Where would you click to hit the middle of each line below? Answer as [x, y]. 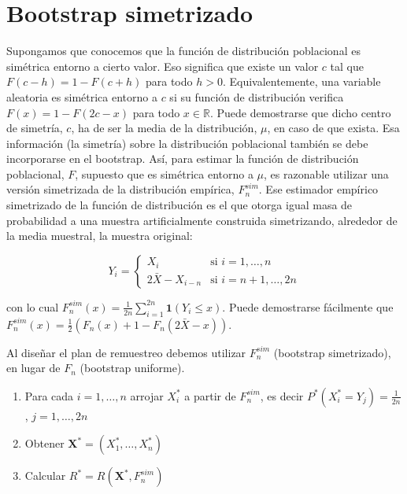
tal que [347, 66]
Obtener [44, 443]
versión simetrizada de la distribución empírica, [120, 189]
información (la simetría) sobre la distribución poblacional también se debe [187, 143]
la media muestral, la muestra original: [100, 236]
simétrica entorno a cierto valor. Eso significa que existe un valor [163, 66]
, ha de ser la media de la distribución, [164, 128]
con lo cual [33, 306]
